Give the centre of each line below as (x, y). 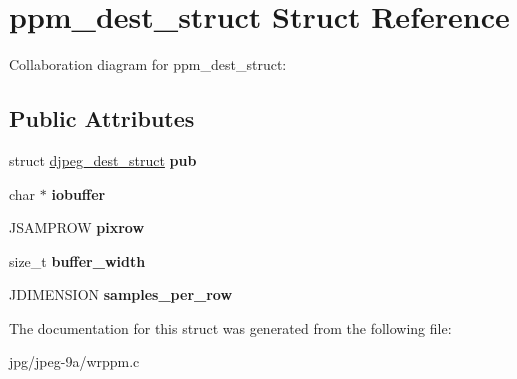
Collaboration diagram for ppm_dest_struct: (148, 64)
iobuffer (78, 193)
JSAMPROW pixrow (77, 227)
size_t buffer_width (77, 260)
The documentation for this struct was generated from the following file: (230, 327)
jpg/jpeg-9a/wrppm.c (74, 361)
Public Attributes (102, 118)
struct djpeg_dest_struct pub (103, 159)
